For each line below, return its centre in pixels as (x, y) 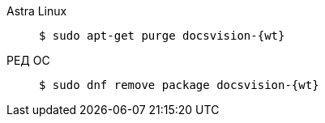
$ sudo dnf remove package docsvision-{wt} (179, 85)
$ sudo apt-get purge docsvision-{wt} (162, 36)
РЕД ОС (28, 60)
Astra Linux (37, 11)
